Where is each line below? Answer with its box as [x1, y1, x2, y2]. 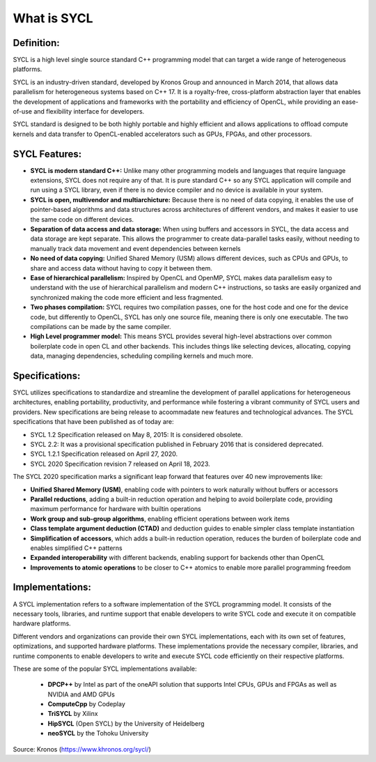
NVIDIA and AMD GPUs [47, 690, 115, 699]
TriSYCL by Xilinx [47, 710, 98, 718]
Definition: [13, 37, 61, 49]
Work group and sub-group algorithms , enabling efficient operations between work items [30, 515, 290, 523]
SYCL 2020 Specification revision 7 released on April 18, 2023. [30, 459, 210, 468]
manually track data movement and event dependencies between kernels [30, 244, 241, 252]
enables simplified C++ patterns [30, 544, 123, 552]
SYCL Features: [13, 148, 82, 160]
